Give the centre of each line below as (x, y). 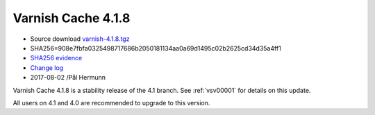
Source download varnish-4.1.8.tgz (80, 39)
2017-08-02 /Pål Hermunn (68, 78)
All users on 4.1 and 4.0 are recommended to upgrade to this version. (111, 103)
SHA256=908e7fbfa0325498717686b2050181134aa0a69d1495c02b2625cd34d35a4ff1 (156, 48)
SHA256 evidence (56, 58)
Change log (47, 68)
